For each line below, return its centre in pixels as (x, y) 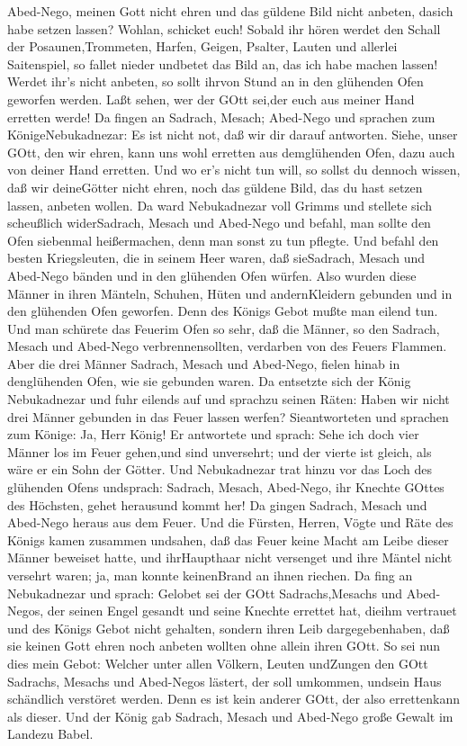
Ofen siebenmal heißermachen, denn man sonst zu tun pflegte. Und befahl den (223, 240)
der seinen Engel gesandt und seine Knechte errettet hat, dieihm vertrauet (252, 611)
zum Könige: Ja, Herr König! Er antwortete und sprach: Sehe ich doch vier (213, 434)
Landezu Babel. (50, 734)
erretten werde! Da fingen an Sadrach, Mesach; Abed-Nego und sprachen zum (221, 117)
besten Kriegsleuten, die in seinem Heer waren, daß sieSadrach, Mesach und (216, 258)
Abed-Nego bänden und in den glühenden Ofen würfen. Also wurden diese (212, 275)
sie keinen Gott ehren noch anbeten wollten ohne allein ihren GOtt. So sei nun (224, 646)
